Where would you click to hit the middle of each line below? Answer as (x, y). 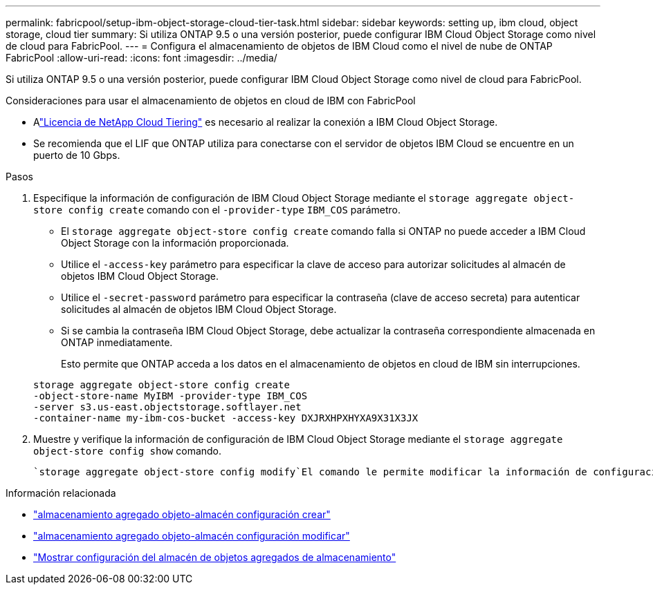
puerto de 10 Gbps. (77, 155)
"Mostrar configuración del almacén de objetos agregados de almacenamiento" (215, 557)
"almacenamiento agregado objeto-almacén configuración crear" (182, 514)
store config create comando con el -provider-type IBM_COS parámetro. (217, 210)
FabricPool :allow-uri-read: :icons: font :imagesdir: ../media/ (141, 58)
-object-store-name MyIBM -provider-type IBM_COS (171, 396)
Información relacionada (61, 493)
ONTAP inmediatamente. (117, 342)
